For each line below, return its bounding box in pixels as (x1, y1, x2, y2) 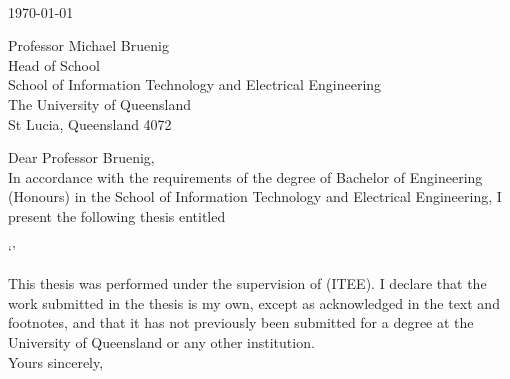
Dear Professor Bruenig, (8, 147, 155, 168)
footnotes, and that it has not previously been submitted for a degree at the (8, 312, 474, 333)
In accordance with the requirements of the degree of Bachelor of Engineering (8, 166, 483, 187)
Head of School (8, 54, 100, 75)
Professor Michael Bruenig (8, 35, 169, 56)
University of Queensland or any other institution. (8, 331, 315, 352)
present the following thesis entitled (8, 205, 226, 226)
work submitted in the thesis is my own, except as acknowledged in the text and (8, 292, 500, 313)
